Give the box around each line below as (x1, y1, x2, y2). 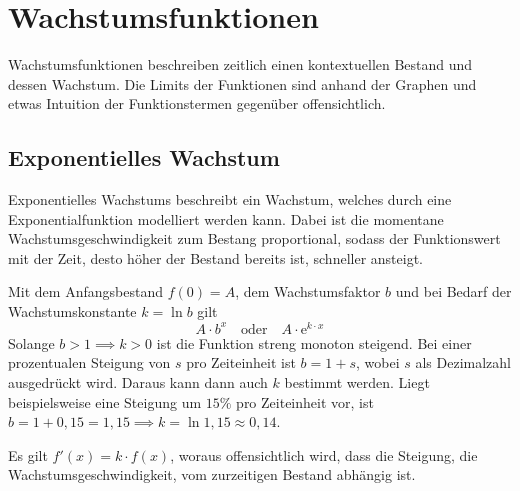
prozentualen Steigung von (8, 352, 171, 373)
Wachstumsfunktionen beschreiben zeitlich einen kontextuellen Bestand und (8, 54, 473, 75)
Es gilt (8, 444, 48, 465)
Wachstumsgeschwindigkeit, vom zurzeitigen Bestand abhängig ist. (8, 464, 416, 485)
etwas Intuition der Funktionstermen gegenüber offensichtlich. (8, 93, 386, 114)
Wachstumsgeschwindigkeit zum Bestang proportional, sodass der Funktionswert (8, 228, 501, 249)
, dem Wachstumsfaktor (235, 281, 381, 302)
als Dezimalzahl (415, 352, 511, 373)
